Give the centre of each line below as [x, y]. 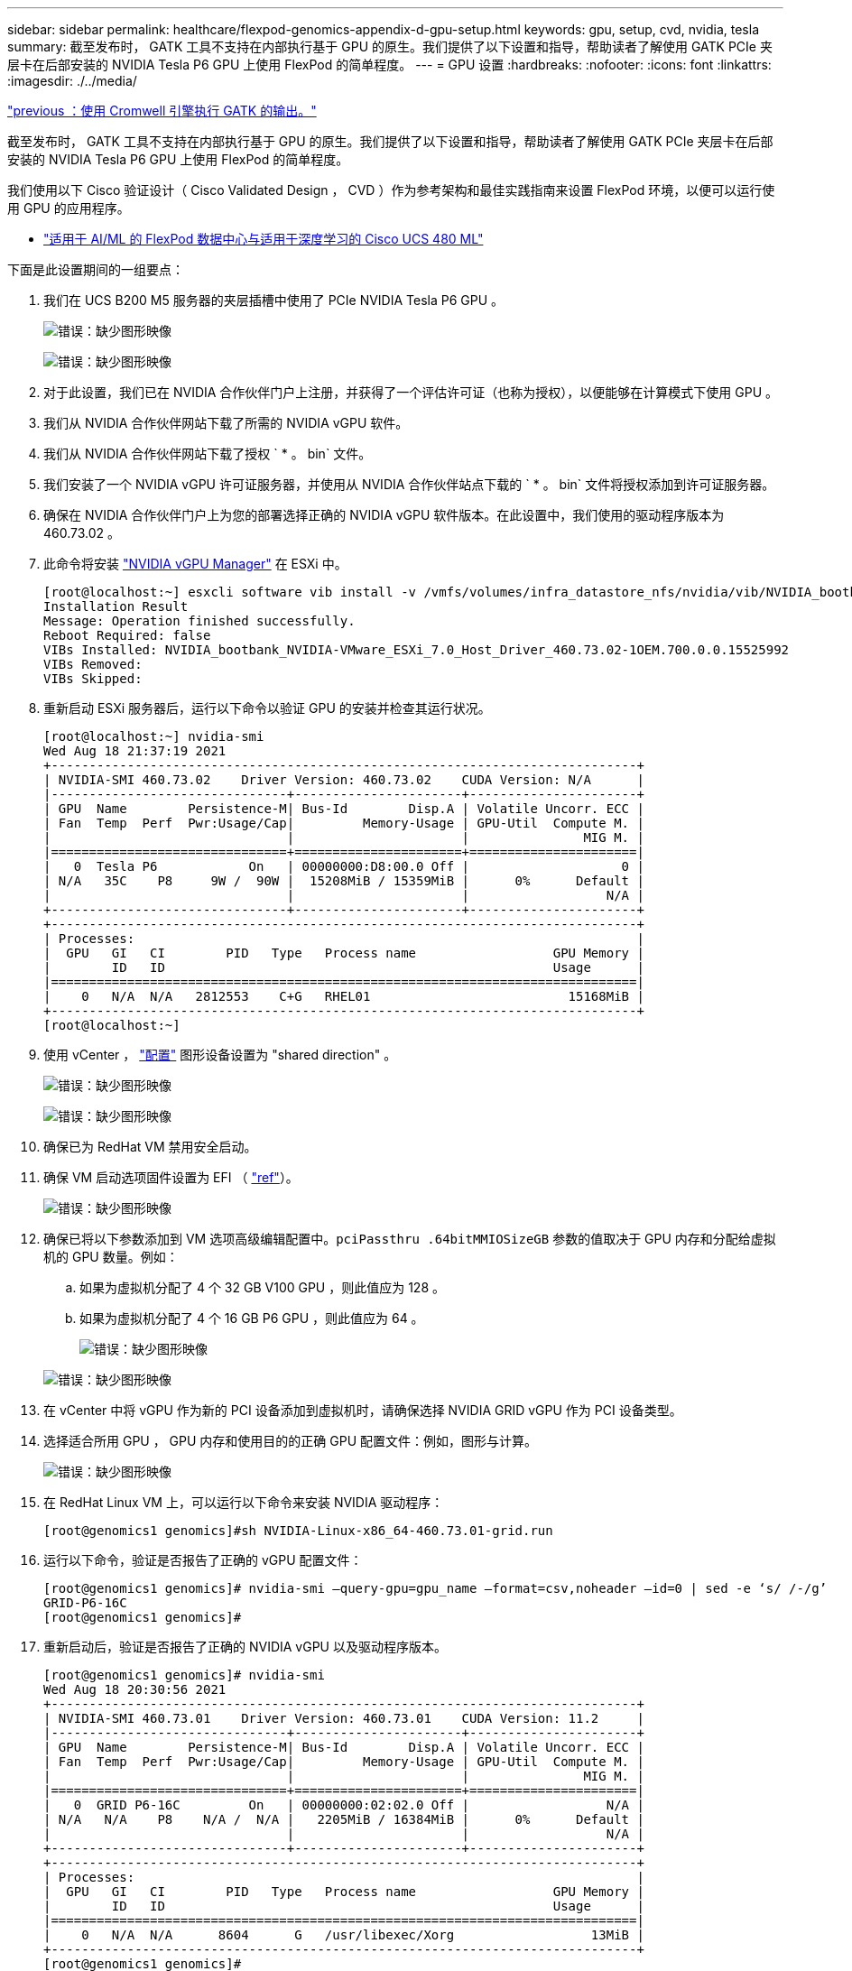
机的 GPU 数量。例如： [111, 1257]
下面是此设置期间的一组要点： [96, 269]
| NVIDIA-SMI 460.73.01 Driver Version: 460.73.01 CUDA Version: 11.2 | [344, 1718]
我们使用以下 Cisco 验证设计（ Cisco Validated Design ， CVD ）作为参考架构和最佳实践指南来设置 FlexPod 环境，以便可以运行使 [391, 190]
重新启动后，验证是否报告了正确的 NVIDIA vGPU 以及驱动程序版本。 [245, 1647]
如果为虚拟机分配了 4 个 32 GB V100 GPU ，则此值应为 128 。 [262, 1287]
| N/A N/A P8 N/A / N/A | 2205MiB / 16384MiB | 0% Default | [344, 1819]
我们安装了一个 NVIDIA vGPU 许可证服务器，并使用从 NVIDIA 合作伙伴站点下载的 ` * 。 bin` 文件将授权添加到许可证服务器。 [409, 484]
